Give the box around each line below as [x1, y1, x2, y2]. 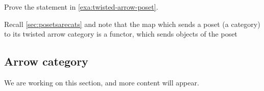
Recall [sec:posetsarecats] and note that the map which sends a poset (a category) [4, 18, 260, 29]
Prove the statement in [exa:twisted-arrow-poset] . [4, 2, 158, 12]
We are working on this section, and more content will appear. [4, 77, 199, 87]
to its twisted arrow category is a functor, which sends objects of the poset [4, 28, 237, 39]
